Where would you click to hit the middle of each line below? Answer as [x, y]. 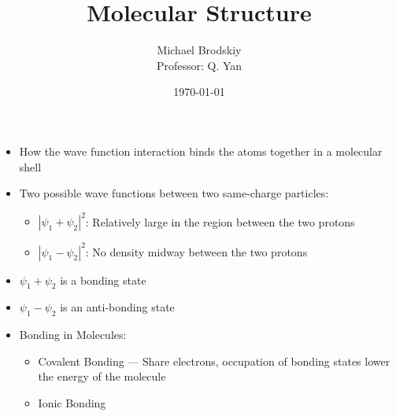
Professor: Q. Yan [199, 65]
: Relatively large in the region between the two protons [220, 221]
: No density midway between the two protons [196, 251]
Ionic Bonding [72, 403]
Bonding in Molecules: [73, 335]
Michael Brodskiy [199, 50]
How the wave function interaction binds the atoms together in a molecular [201, 151]
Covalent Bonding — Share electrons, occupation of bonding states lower [214, 361]
